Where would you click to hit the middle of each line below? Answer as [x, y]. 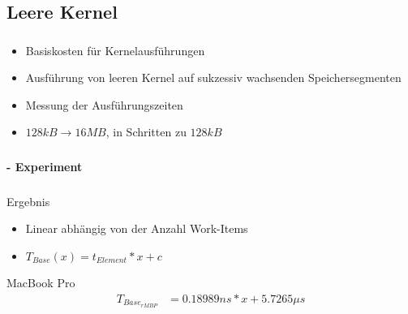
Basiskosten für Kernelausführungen [115, 50]
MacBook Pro [41, 283]
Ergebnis [28, 201]
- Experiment [45, 166]
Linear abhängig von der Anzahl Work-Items [137, 228]
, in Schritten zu [146, 132]
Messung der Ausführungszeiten [104, 104]
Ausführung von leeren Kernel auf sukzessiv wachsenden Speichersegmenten [213, 77]
